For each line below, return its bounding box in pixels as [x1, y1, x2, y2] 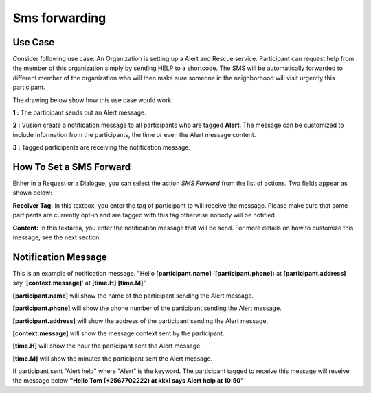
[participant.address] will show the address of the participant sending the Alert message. [12, 316, 269, 325]
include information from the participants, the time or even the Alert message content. [12, 130, 256, 139]
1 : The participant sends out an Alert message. [12, 108, 147, 117]
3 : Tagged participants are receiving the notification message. [12, 143, 191, 152]
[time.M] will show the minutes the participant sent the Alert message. [12, 354, 213, 363]
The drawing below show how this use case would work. [12, 96, 173, 104]
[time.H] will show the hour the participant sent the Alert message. [12, 342, 202, 350]
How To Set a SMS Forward [12, 161, 131, 173]
